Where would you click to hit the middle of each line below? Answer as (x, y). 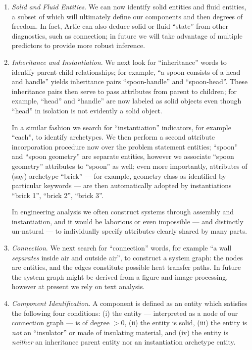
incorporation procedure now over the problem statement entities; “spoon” (125, 146)
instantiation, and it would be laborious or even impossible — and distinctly (127, 221)
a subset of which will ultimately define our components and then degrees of (127, 16)
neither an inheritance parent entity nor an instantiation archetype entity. (124, 342)
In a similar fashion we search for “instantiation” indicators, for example (121, 127)
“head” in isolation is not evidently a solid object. (87, 110)
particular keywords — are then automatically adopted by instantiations (122, 185)
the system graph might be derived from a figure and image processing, (120, 276)
